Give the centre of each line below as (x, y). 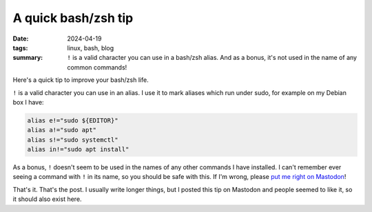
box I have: (28, 102)
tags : (20, 47)
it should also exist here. (47, 199)
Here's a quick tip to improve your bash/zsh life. (81, 80)
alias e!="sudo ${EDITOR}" (73, 120)
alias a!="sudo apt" (62, 130)
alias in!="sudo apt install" (78, 149)
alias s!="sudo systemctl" (73, 140)
